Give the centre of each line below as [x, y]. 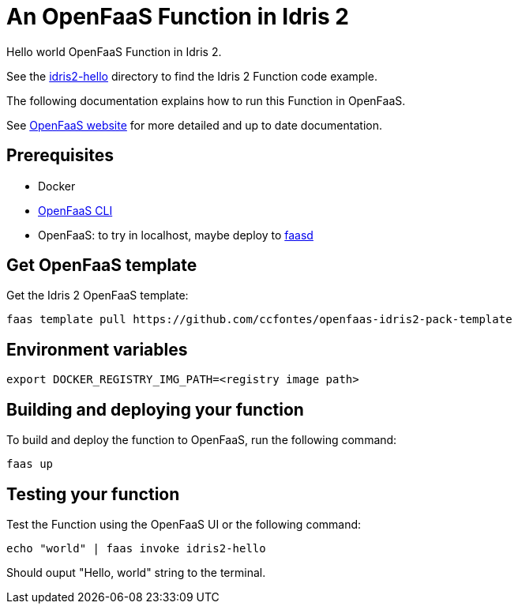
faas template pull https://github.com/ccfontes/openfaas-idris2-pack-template [259, 320]
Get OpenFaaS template [102, 265]
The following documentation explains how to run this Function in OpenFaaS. [206, 100]
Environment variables [97, 349]
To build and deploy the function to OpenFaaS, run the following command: [202, 440]
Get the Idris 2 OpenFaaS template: [98, 296]
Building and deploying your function [155, 409]
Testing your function [93, 494]
